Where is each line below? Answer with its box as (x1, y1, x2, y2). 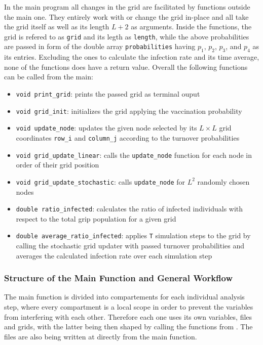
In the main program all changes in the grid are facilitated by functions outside (4, 2, 250, 12)
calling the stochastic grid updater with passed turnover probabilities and (16, 240, 244, 251)
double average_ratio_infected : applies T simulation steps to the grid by (16, 230, 251, 241)
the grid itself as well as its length (4, 21, 109, 32)
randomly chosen (197, 176, 250, 187)
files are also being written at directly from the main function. (4, 331, 197, 341)
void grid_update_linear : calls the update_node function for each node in (16, 149, 252, 160)
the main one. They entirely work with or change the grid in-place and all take (4, 11, 249, 22)
